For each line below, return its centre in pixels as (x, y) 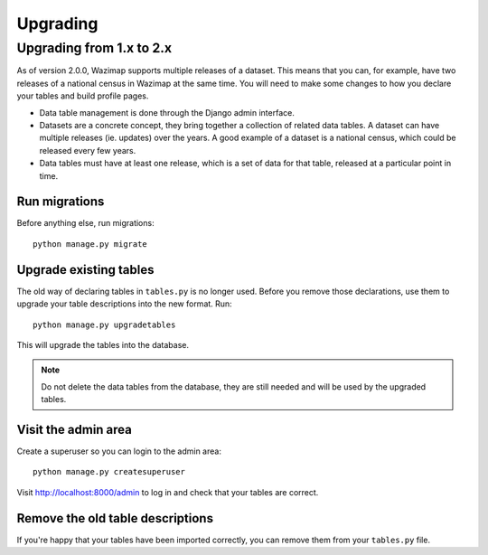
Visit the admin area (75, 429)
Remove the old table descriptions (115, 518)
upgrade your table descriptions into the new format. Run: (124, 304)
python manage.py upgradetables (104, 325)
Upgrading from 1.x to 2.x (94, 48)
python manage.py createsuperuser (109, 472)
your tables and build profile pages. (83, 96)
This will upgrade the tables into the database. (103, 344)
